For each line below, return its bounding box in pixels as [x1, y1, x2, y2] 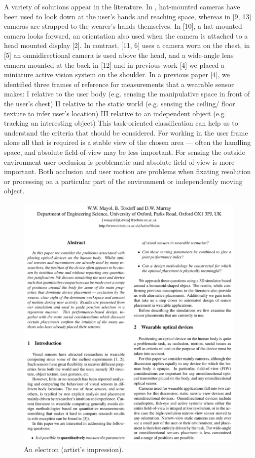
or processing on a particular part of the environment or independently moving [4, 176, 243, 186]
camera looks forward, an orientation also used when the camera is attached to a [4, 30, 248, 41]
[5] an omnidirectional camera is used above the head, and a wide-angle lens [4, 49, 234, 60]
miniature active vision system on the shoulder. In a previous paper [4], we [4, 69, 230, 80]
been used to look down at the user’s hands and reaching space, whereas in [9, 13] [4, 11, 252, 21]
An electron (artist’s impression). [24, 444, 124, 455]
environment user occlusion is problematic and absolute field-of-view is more [4, 156, 235, 167]
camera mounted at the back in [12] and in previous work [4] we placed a [4, 59, 225, 70]
